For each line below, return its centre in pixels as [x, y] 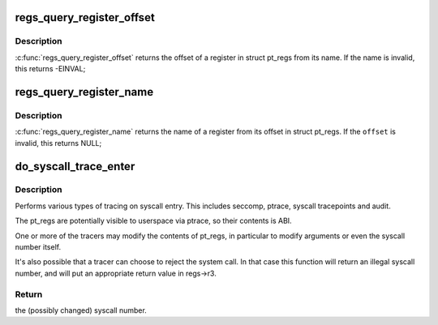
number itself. [38, 247]
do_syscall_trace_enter [75, 166]
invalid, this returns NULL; [58, 143]
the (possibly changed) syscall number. [81, 310]
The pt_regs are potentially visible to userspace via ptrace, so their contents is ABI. [153, 221]
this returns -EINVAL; [50, 69]
